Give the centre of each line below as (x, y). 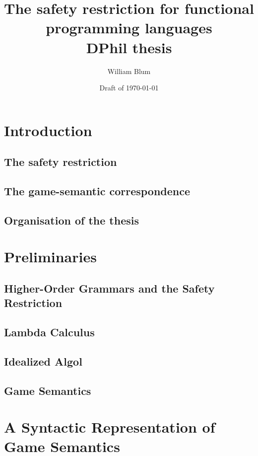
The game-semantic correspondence (97, 191)
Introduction (48, 130)
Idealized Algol (43, 361)
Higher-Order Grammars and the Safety (109, 288)
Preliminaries (50, 257)
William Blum (129, 71)
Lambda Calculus (49, 332)
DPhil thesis (129, 47)
